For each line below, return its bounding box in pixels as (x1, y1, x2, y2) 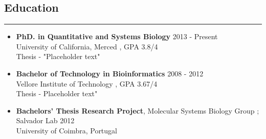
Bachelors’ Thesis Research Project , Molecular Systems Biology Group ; (16, 105, 259, 116)
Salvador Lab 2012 (16, 115, 75, 126)
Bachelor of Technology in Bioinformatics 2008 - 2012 (16, 68, 204, 78)
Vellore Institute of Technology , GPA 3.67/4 (16, 78, 158, 89)
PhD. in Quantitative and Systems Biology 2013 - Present (16, 31, 218, 42)
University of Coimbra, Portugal (16, 125, 117, 135)
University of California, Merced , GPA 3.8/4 (16, 41, 158, 51)
